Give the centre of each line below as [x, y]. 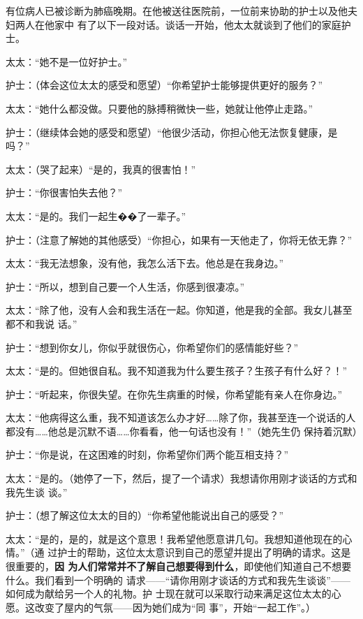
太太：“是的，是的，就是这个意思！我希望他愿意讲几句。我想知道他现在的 [174, 538]
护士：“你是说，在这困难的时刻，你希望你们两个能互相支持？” [147, 454]
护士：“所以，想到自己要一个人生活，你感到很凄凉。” [125, 286]
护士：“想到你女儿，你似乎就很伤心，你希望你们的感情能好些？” [152, 347]
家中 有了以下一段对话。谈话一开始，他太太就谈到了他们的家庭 [198, 24]
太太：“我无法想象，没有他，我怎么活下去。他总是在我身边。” [145, 263]
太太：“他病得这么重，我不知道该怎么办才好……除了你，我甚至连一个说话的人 [181, 417]
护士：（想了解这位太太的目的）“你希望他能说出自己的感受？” [145, 515]
